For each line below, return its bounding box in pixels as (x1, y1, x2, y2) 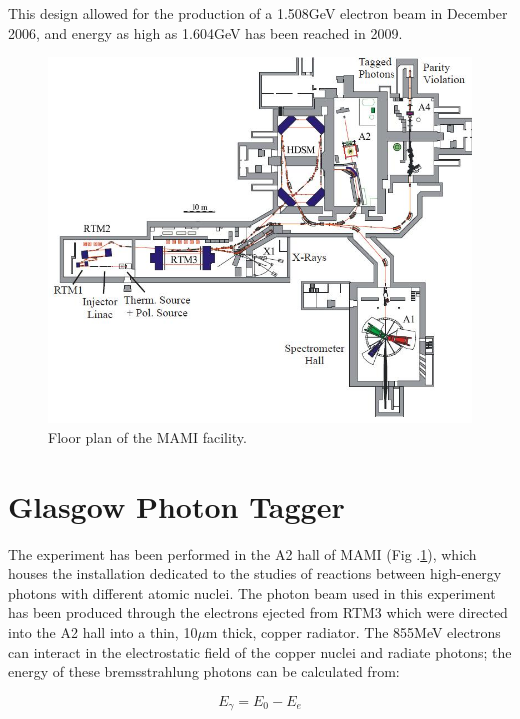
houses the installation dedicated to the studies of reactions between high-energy (8, 563, 502, 584)
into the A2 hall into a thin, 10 (8, 622, 198, 643)
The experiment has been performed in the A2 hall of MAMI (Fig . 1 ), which (8, 543, 477, 564)
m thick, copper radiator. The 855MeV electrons (205, 622, 501, 643)
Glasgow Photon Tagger (8, 485, 345, 526)
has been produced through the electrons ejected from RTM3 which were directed (8, 602, 508, 623)
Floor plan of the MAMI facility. (48, 426, 247, 447)
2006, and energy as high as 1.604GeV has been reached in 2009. (8, 22, 403, 43)
